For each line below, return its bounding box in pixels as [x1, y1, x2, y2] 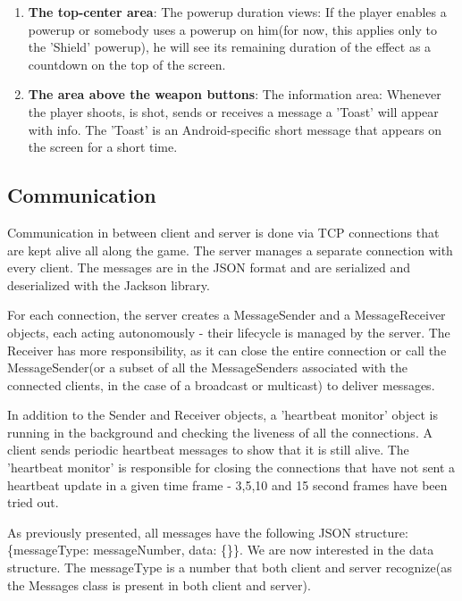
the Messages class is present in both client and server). [7, 575, 311, 594]
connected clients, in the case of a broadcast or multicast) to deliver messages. [7, 375, 435, 394]
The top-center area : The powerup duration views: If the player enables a [28, 3, 447, 21]
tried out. [7, 493, 59, 512]
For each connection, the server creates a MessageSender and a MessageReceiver [7, 305, 446, 324]
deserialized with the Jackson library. [7, 275, 210, 294]
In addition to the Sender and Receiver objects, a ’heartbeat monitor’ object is [7, 405, 438, 424]
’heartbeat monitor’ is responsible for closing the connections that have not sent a [7, 458, 456, 477]
